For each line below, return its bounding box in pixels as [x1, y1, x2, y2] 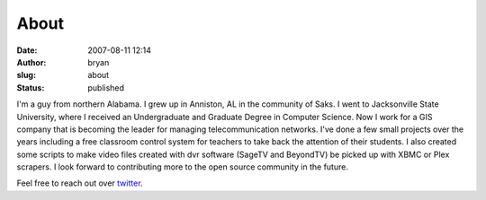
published [87, 82, 125, 93]
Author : [16, 57, 47, 67]
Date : [16, 45, 38, 56]
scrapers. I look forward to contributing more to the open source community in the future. [16, 161, 348, 172]
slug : [16, 70, 36, 81]
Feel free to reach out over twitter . [16, 178, 143, 188]
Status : [16, 82, 45, 93]
